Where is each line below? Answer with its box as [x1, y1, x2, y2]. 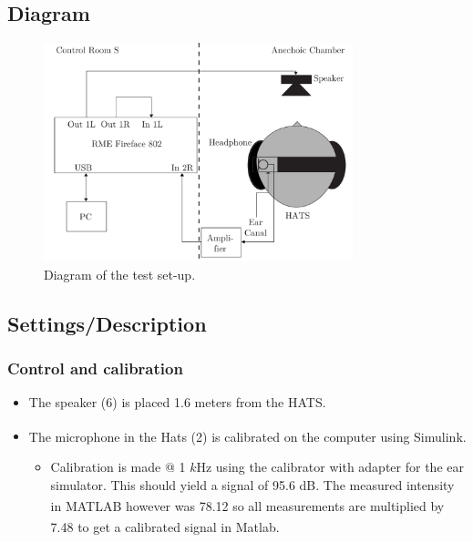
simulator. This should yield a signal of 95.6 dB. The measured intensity [50, 475, 455, 494]
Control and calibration [7, 356, 183, 379]
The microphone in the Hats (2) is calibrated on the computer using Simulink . [28, 426, 467, 445]
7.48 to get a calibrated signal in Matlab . [50, 517, 280, 537]
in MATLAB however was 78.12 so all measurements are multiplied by [50, 496, 445, 515]
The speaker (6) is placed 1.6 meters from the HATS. [28, 393, 326, 412]
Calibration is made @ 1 [50, 457, 186, 476]
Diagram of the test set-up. [44, 264, 196, 283]
